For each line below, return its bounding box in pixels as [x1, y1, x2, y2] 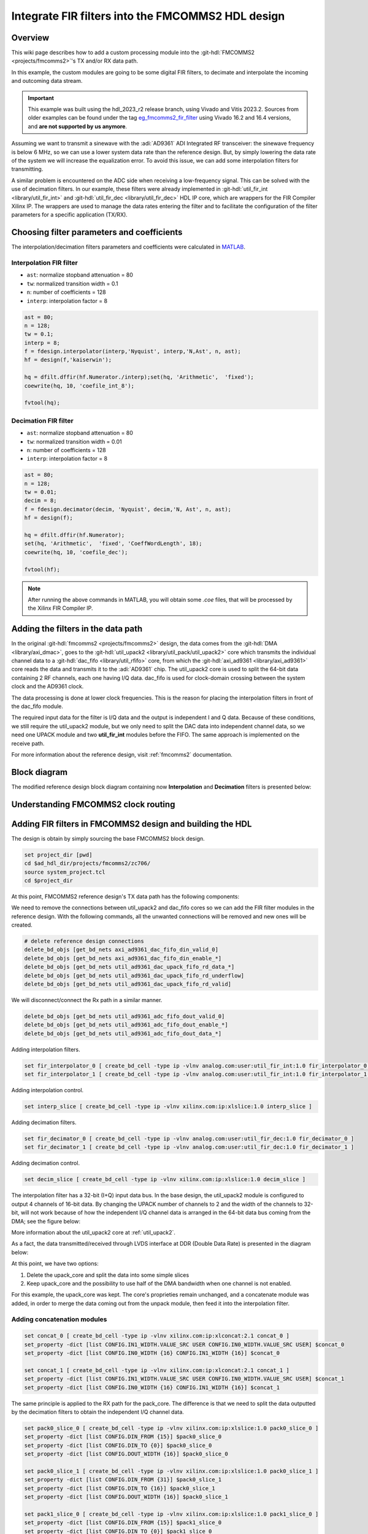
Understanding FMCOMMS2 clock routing [11, 799, 175, 809]
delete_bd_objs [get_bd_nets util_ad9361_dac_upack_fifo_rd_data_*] [24, 963, 235, 971]
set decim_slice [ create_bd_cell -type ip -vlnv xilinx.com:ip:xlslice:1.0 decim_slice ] [24, 1176, 306, 1183]
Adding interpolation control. [11, 1087, 84, 1094]
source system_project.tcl [24, 868, 105, 876]
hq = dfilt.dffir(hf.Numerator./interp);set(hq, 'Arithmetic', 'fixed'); [24, 374, 255, 380]
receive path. [11, 739, 45, 747]
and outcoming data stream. [11, 77, 83, 85]
